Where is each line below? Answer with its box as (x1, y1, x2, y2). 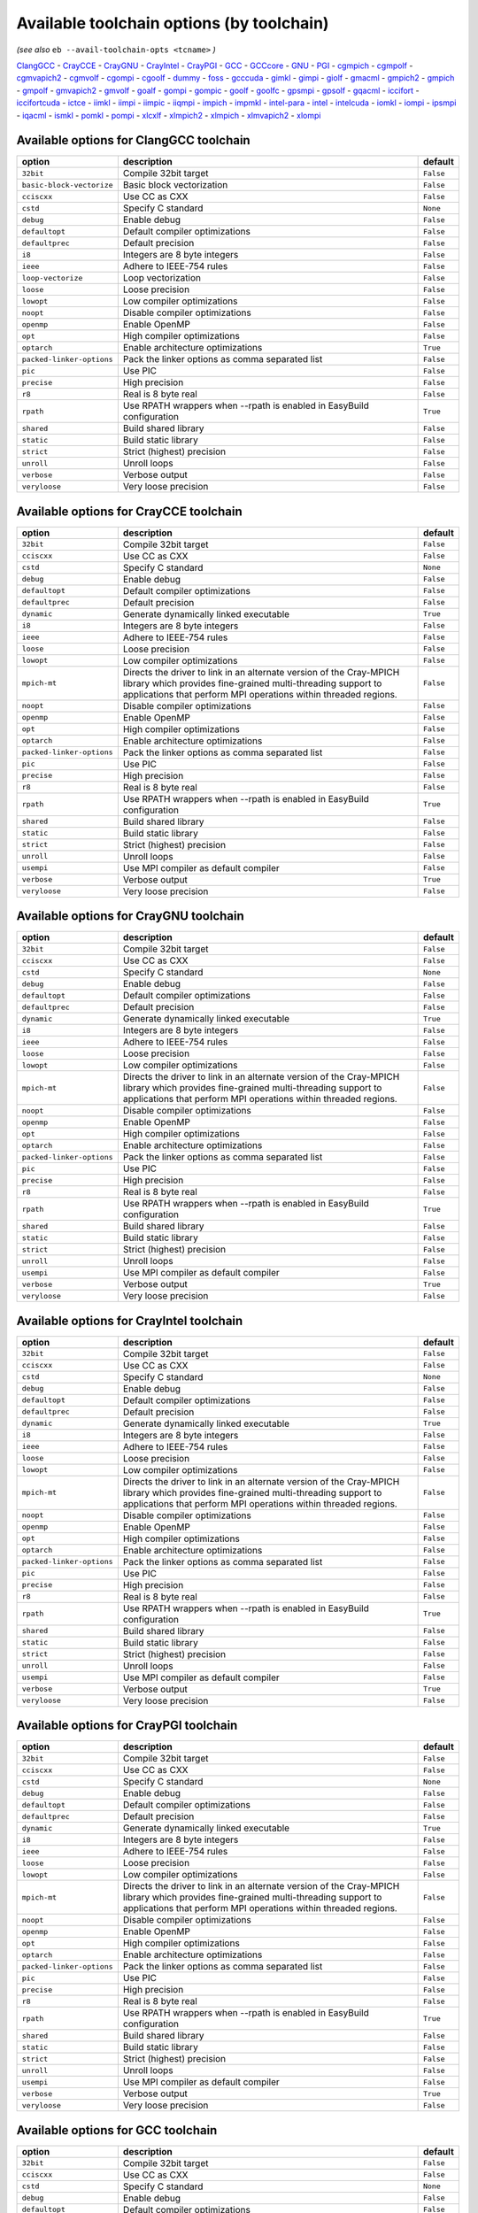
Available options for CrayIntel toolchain (16, 1313, 243, 1328)
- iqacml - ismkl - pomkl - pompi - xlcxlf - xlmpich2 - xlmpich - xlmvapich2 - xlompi (16, 110, 321, 120)
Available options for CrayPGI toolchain (16, 1718, 238, 1733)
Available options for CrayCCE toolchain (16, 504, 243, 519)
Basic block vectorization (122, 179, 228, 191)
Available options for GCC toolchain (16, 2123, 218, 2138)
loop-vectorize (21, 273, 83, 282)
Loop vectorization (122, 272, 201, 284)
